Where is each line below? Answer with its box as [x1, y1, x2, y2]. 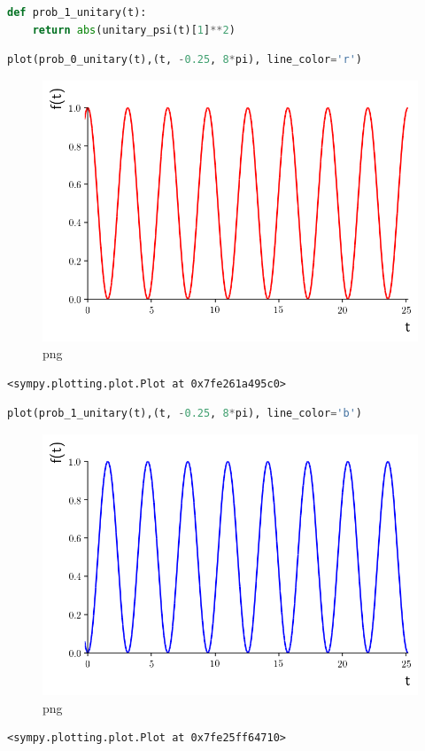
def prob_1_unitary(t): [7, 6, 147, 19]
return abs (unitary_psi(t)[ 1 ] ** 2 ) [32, 23, 236, 36]
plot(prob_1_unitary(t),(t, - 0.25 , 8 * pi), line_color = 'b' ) [7, 407, 362, 420]
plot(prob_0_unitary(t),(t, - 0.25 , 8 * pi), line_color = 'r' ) [7, 53, 362, 66]
